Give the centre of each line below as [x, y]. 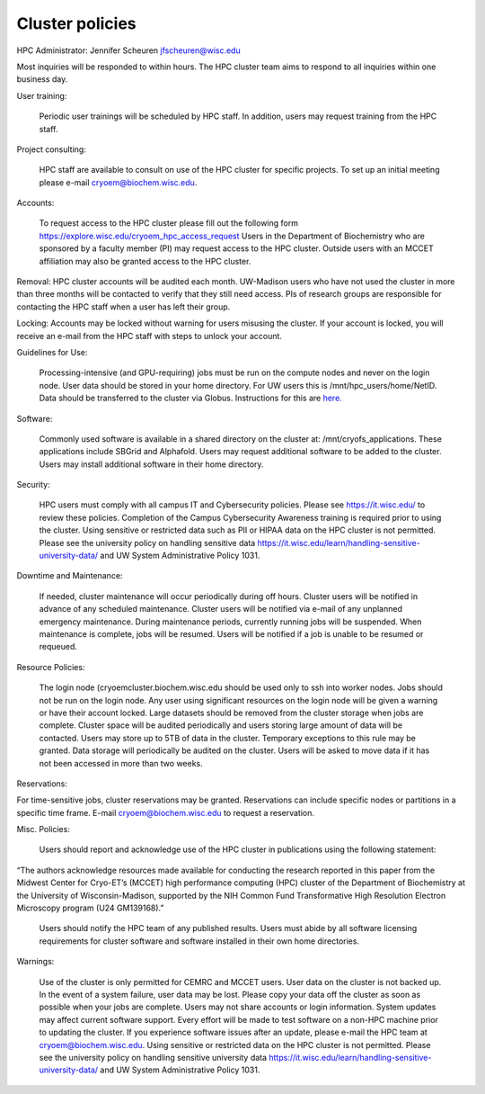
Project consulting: [52, 149]
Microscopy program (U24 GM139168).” [90, 908]
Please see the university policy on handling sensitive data [147, 543]
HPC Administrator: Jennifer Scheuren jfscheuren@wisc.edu [129, 50]
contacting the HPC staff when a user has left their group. [123, 307]
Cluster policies [76, 23]
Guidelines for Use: [52, 352]
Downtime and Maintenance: [70, 576]
